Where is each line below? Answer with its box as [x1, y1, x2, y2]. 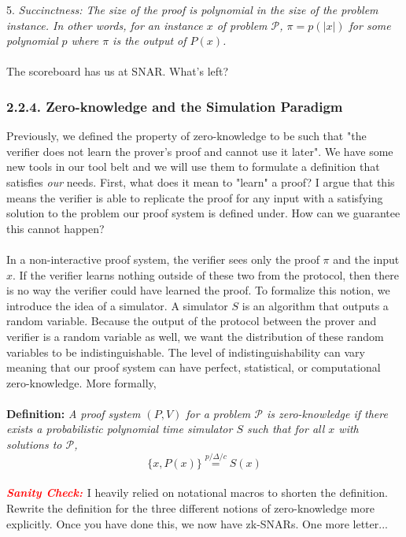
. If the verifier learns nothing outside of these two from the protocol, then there [13, 266, 399, 283]
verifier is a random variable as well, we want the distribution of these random [6, 328, 384, 344]
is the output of [113, 32, 186, 49]
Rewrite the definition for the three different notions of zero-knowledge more [6, 500, 375, 517]
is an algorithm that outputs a [242, 297, 389, 313]
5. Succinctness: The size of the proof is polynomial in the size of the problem [6, 2, 378, 17]
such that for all [247, 420, 325, 437]
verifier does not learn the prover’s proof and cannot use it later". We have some [6, 143, 393, 159]
